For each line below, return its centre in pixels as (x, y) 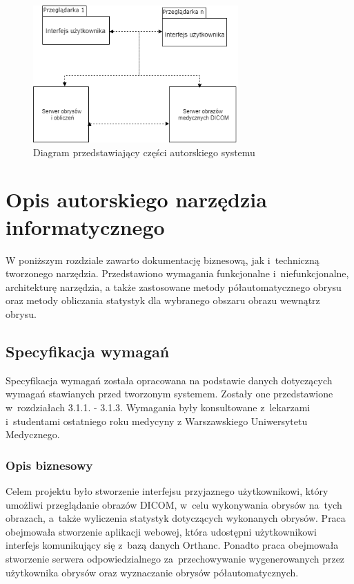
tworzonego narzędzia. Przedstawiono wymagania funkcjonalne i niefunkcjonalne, (177, 273)
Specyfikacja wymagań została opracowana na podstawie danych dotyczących (169, 380)
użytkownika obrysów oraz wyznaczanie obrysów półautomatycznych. (152, 572)
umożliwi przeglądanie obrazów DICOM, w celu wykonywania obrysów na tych (174, 504)
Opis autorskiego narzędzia (136, 199)
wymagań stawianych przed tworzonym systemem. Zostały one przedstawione (169, 394)
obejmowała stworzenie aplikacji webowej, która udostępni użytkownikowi (161, 531)
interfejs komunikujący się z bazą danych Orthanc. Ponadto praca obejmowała (172, 545)
